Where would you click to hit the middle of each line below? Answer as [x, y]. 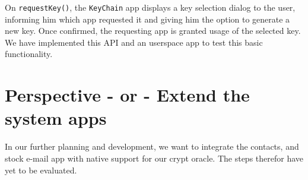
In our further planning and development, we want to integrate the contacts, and [152, 146]
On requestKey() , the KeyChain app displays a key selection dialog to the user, [150, 7]
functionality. [29, 54]
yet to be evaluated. [41, 170]
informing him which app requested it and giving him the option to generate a [147, 19]
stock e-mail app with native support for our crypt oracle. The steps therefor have [154, 158]
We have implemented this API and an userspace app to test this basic [134, 42]
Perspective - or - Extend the [127, 95]
